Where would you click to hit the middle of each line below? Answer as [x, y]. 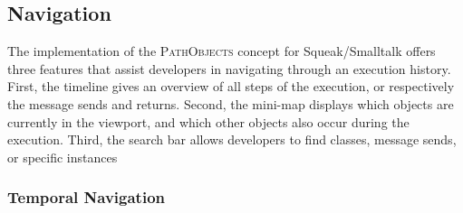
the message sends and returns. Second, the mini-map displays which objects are [231, 103]
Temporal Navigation [87, 197]
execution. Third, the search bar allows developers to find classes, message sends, [232, 139]
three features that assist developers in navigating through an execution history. [229, 68]
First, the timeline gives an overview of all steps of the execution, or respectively [231, 86]
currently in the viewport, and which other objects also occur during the [208, 121]
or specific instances [63, 157]
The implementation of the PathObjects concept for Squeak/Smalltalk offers [222, 51]
